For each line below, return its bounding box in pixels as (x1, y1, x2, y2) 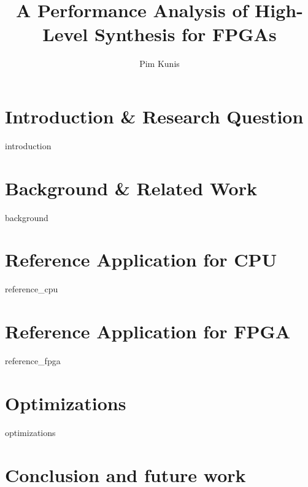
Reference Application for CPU (5, 247, 277, 272)
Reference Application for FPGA (5, 319, 291, 344)
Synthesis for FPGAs (94, 21, 277, 47)
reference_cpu (5, 282, 58, 295)
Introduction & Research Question (5, 103, 304, 128)
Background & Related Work (5, 175, 257, 200)
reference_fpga (5, 354, 61, 367)
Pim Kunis (139, 57, 180, 70)
